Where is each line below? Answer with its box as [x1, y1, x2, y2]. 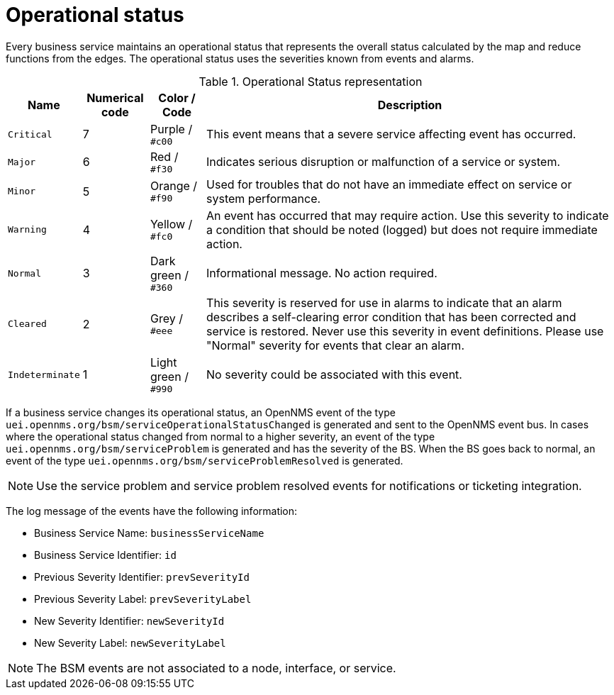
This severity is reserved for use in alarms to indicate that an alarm [206, 295, 562, 310]
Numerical [86, 90, 144, 105]
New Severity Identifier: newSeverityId [34, 614, 225, 627]
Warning [8, 224, 47, 235]
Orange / [150, 179, 198, 194]
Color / [158, 90, 196, 105]
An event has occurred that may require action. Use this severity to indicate [206, 208, 609, 223]
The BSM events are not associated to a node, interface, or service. [36, 660, 396, 675]
